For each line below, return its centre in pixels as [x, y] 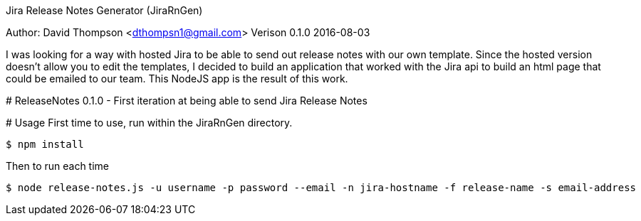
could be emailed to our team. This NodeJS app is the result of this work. [177, 79]
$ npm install [45, 144]
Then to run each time [57, 166]
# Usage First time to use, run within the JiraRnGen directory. [149, 123]
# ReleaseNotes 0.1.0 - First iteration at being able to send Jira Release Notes [187, 101]
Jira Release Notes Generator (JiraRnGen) [104, 10]
